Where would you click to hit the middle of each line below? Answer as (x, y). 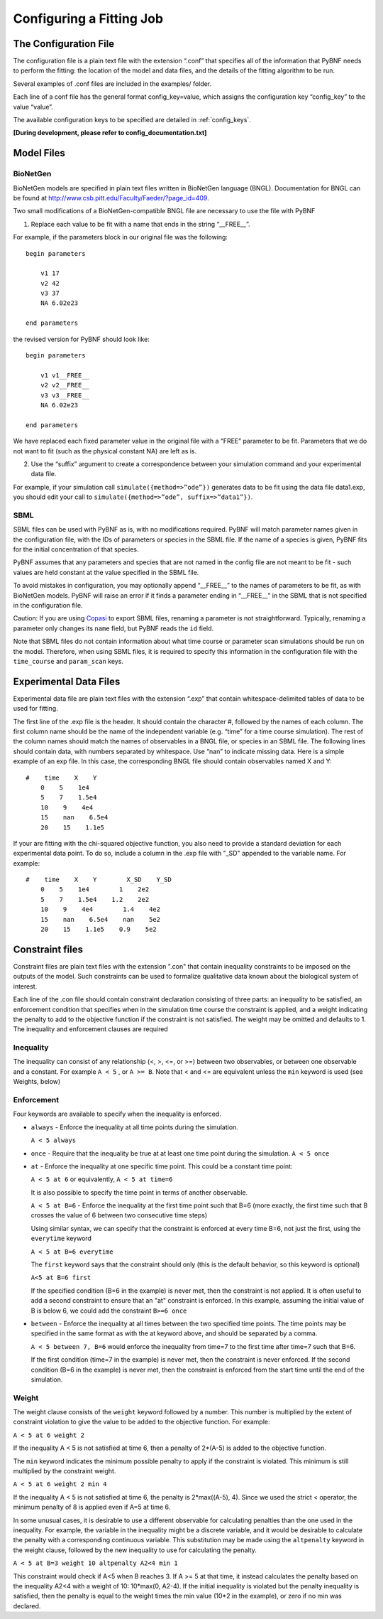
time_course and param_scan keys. (68, 661)
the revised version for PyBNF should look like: (82, 339)
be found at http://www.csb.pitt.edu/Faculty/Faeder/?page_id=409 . (111, 198)
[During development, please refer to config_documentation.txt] (110, 133)
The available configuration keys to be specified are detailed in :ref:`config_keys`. (132, 120)
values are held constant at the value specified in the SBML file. (106, 572)
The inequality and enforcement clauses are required (90, 1029)
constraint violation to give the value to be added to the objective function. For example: (141, 1422)
